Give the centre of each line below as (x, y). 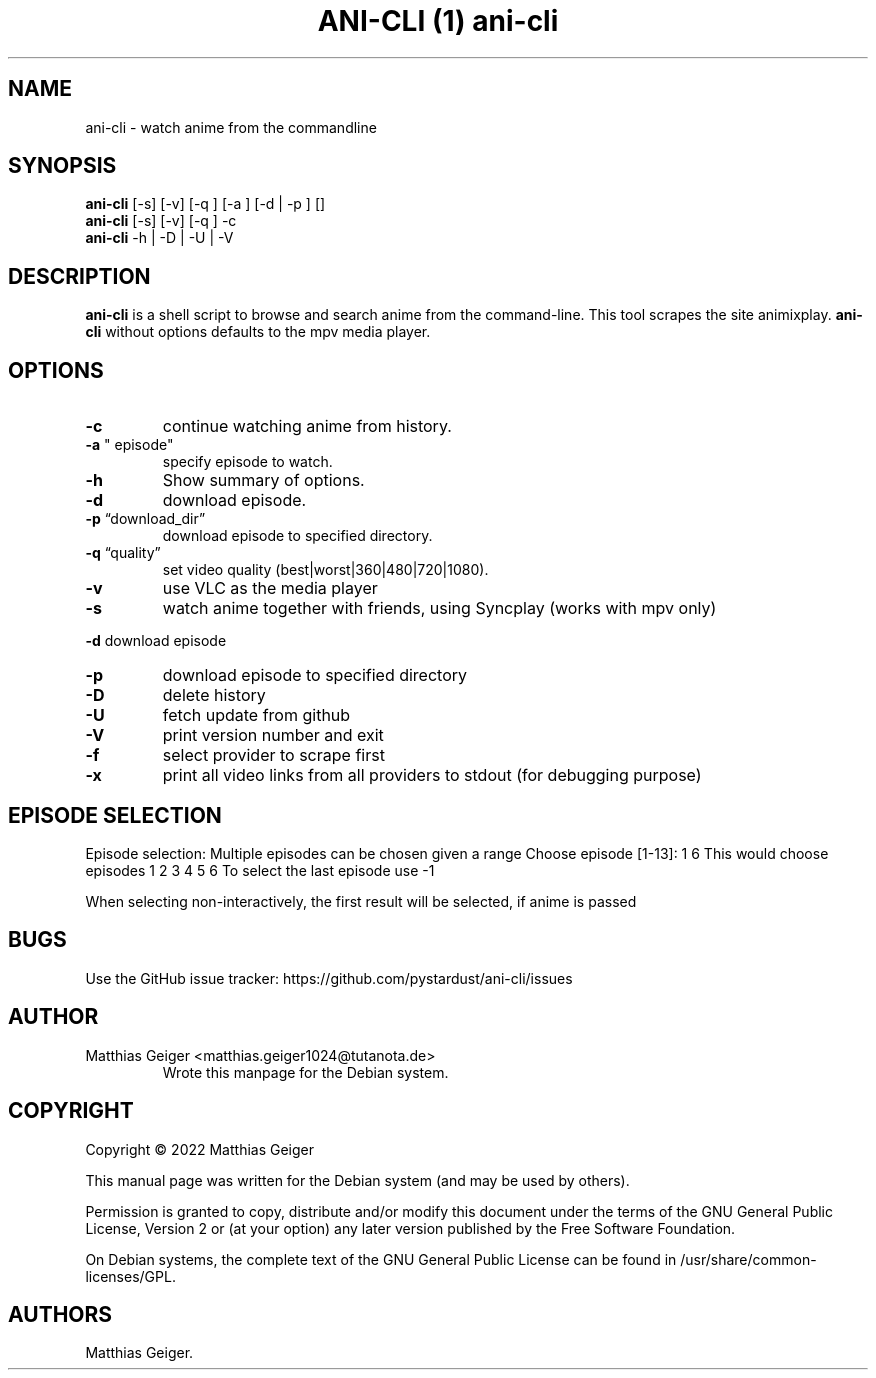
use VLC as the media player (270, 588)
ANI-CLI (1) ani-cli (438, 21)
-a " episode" (129, 445)
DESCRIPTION (79, 276)
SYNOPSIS (62, 166)
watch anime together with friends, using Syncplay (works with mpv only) (439, 608)
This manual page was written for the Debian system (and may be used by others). (357, 1180)
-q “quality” (123, 553)
